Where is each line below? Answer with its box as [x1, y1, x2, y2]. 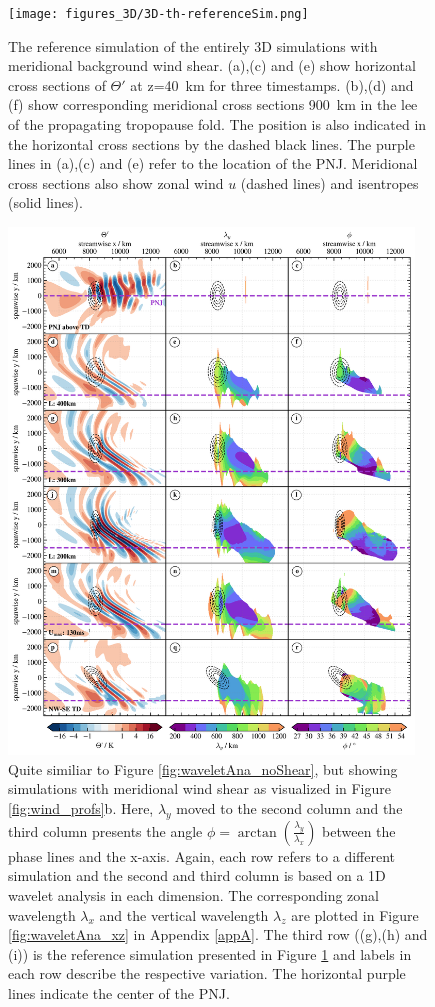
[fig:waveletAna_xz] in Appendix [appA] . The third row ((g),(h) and [8, 924, 428, 945]
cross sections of [8, 74, 106, 95]
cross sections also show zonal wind [8, 172, 224, 193]
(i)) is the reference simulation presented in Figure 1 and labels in [8, 943, 412, 964]
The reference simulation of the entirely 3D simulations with [8, 35, 378, 56]
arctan [237, 825, 277, 840]
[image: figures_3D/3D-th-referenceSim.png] [8, 7, 309, 21]
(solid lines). [8, 192, 83, 213]
